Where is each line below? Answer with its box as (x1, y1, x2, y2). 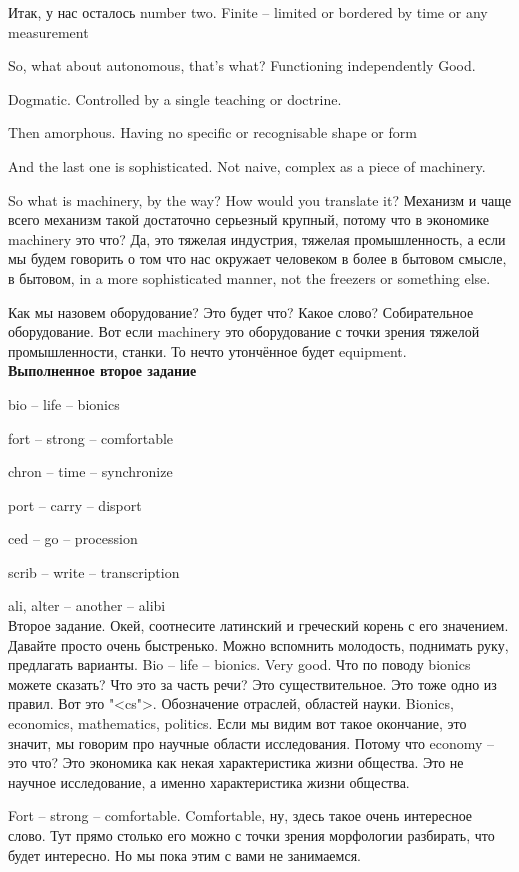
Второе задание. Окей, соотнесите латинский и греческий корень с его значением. (8, 615, 509, 636)
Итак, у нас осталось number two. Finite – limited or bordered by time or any (8, 2, 488, 22)
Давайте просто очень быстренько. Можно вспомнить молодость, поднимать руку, (8, 634, 509, 655)
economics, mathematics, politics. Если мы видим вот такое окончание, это (8, 713, 467, 734)
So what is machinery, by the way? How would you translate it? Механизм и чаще (8, 189, 512, 210)
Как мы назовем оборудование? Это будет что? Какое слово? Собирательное (8, 301, 474, 322)
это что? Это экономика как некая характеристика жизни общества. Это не (8, 752, 464, 773)
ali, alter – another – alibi (8, 595, 166, 616)
